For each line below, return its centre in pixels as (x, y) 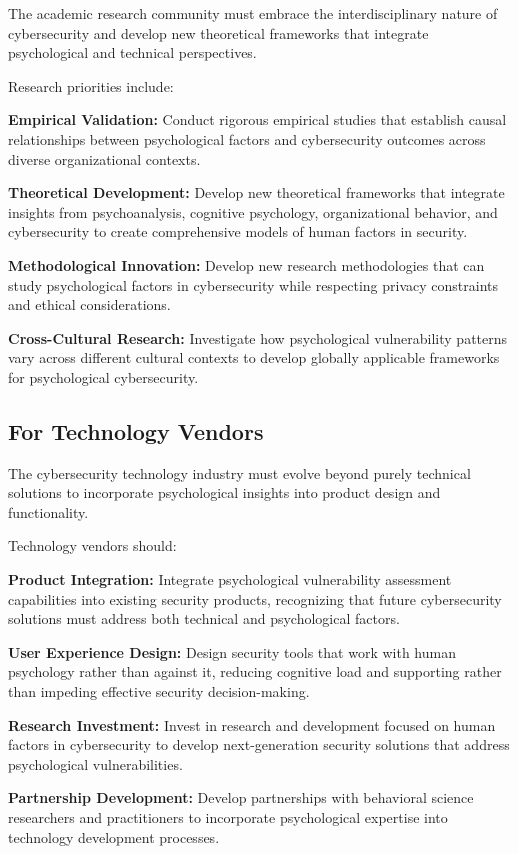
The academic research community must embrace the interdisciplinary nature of (253, 13)
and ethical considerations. (89, 304)
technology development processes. (114, 836)
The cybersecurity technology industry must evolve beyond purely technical (239, 472)
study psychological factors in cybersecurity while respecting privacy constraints (253, 284)
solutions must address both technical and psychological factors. (204, 618)
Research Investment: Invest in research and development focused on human (252, 724)
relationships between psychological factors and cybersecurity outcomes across (247, 138)
